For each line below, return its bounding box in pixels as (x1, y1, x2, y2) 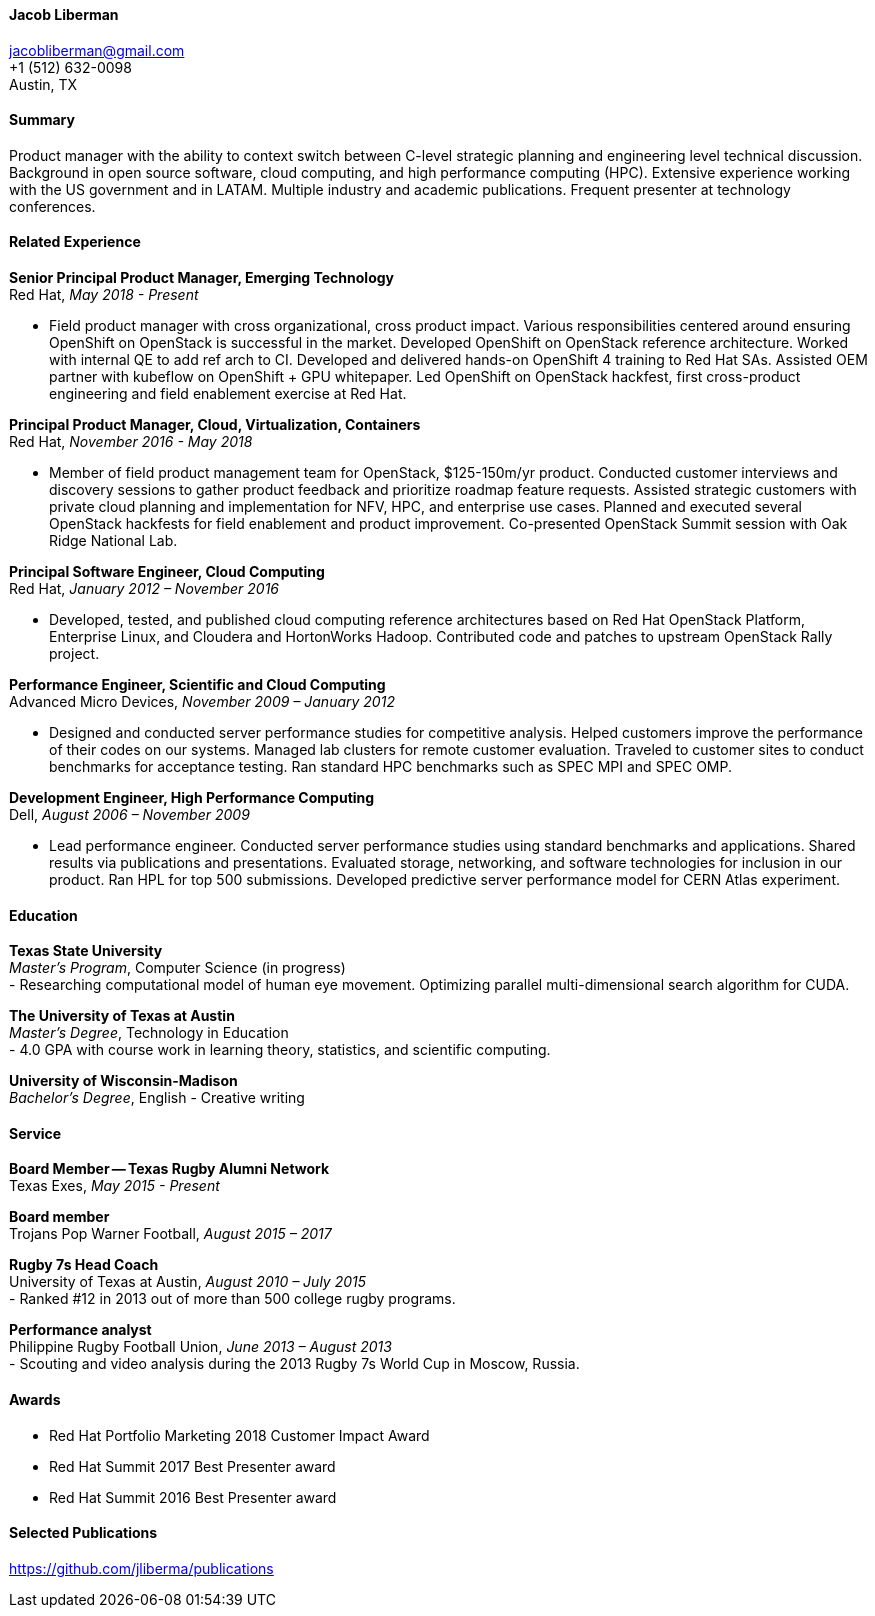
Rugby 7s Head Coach (9, 1256, 159, 1274)
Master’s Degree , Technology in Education (9, 1024, 289, 1042)
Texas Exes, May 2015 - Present (9, 1177, 220, 1195)
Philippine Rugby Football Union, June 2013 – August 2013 (9, 1338, 392, 1356)
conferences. (9, 197, 96, 215)
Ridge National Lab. (49, 532, 178, 550)
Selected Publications (9, 1524, 158, 1542)
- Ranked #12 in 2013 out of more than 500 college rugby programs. (9, 1290, 456, 1308)
